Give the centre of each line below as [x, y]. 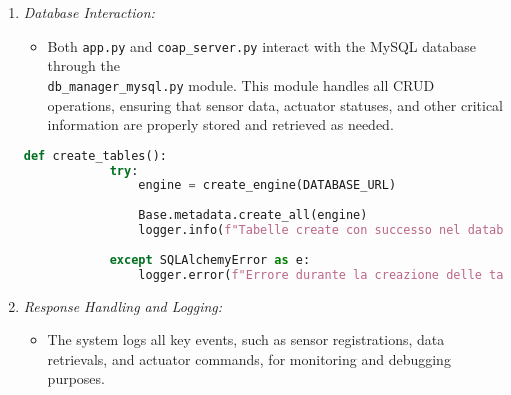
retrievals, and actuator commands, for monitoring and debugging [249, 358]
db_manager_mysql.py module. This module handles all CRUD [241, 84]
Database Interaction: [89, 12]
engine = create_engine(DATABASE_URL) [267, 185]
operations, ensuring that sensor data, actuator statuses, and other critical [275, 104]
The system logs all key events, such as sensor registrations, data [246, 339]
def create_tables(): [95, 155]
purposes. [76, 378]
